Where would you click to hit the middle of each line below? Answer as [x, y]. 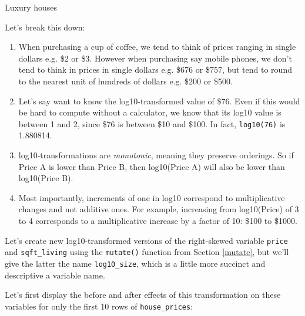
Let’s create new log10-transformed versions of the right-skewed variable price [146, 240]
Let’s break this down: [45, 27]
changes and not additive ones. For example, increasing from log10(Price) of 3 [159, 209]
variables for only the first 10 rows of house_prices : [99, 306]
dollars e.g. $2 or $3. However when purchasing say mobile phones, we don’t [155, 58]
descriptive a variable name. [55, 275]
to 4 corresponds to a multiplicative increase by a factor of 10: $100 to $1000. [158, 220]
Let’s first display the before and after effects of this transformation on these [143, 295]
